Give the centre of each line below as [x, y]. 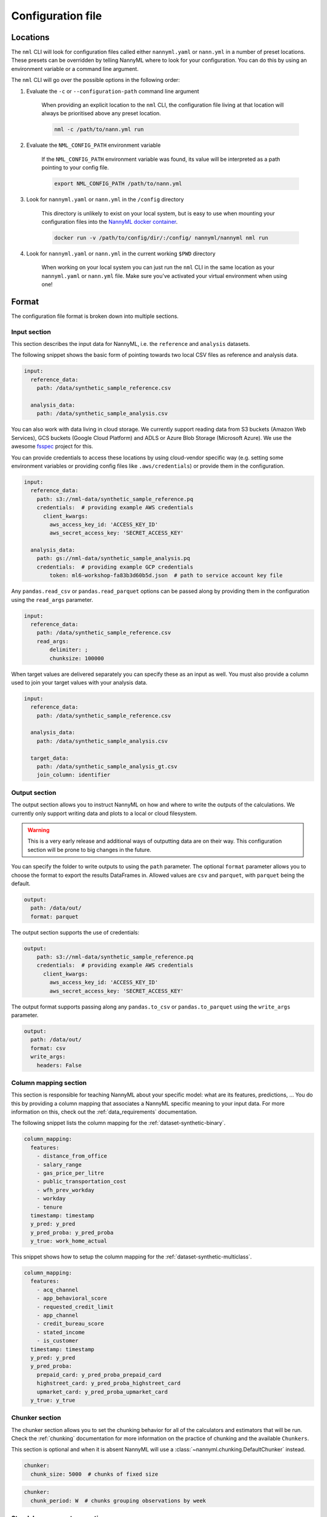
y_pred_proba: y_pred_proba [72, 1232]
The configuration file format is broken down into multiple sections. [95, 316]
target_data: [50, 758]
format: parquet [54, 917]
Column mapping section [49, 1083]
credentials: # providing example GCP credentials [115, 567]
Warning [38, 830]
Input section [31, 332]
